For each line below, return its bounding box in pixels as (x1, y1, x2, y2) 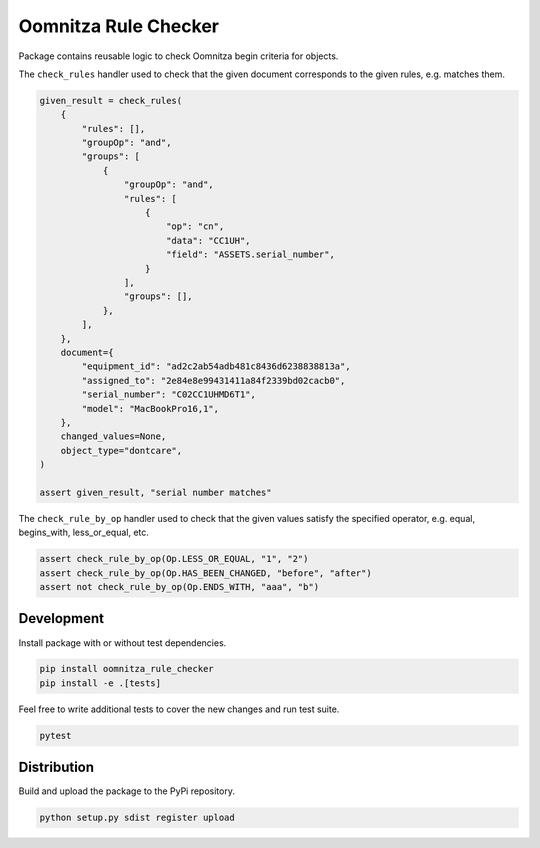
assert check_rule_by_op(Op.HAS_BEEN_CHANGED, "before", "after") (39, 567, 372, 579)
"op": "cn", (165, 221, 225, 232)
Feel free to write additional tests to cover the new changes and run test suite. (18, 703, 340, 715)
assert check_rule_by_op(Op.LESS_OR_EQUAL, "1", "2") (39, 553, 309, 565)
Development (18, 610, 105, 627)
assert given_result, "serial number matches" (39, 486, 272, 498)
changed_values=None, (60, 431, 167, 442)
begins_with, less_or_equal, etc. (18, 526, 150, 539)
